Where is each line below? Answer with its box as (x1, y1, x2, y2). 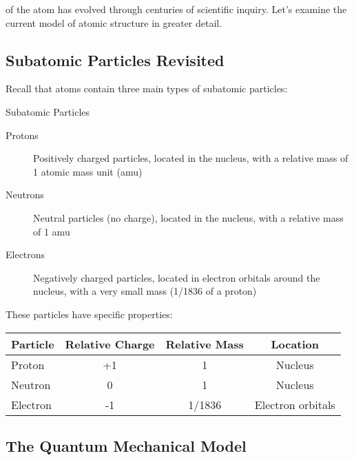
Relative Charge (65, 335, 155, 352)
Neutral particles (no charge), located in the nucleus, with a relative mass (33, 210, 344, 224)
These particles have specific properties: (6, 306, 173, 321)
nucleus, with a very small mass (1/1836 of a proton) (33, 284, 257, 298)
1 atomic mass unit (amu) (33, 164, 143, 178)
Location (271, 335, 320, 352)
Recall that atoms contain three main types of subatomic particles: (6, 81, 288, 96)
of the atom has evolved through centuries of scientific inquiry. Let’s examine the (6, 2, 347, 16)
